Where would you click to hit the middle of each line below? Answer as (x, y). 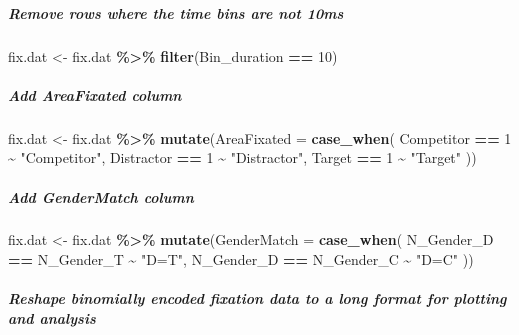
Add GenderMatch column (101, 196)
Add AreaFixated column (95, 94)
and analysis (52, 317)
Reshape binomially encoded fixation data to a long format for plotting (257, 298)
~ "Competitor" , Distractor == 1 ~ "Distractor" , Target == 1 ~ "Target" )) (242, 157)
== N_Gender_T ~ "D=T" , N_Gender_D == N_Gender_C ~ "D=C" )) (241, 259)
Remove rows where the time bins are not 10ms (176, 12)
